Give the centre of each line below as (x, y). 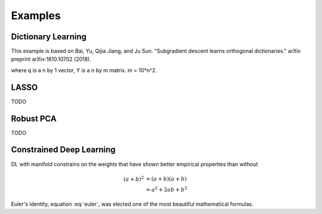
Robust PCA (34, 118)
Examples (36, 15)
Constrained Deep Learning (63, 150)
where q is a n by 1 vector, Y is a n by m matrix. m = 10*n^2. (84, 70)
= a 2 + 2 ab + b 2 (167, 189)
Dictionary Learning (49, 37)
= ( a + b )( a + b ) (166, 179)
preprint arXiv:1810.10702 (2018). (51, 59)
